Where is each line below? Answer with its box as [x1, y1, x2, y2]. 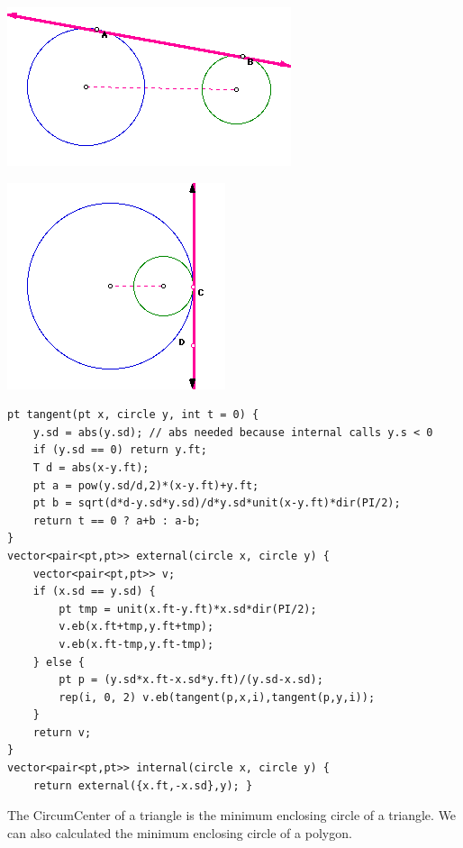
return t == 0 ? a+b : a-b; [32, 514, 201, 527]
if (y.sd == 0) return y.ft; [32, 443, 207, 457]
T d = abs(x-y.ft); [32, 460, 150, 474]
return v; [32, 725, 92, 739]
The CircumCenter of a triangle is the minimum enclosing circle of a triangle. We [7, 806, 457, 825]
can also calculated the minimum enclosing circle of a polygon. [7, 823, 352, 842]
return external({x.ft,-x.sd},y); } [32, 779, 253, 792]
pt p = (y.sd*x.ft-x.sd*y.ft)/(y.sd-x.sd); [59, 673, 323, 687]
